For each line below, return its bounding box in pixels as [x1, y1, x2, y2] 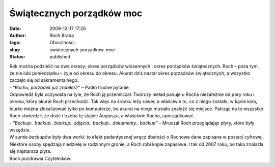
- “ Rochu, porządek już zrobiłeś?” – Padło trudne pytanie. [9, 84, 130, 90]
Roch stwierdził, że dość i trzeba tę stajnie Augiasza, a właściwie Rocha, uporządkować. [9, 113, 195, 119]
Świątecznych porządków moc [9, 8, 143, 19]
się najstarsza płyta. [9, 148, 52, 154]
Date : [9, 25, 21, 31]
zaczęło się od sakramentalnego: [9, 77, 79, 83]
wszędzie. [9, 127, 31, 133]
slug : [9, 46, 20, 53]
